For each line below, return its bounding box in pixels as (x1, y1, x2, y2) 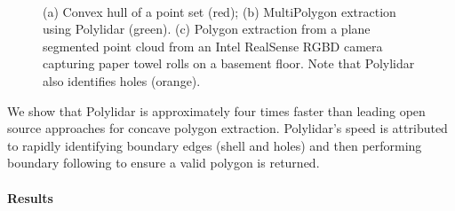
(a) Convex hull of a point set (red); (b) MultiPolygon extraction (43, 2, 396, 20)
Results (7, 188, 53, 207)
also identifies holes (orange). (43, 71, 201, 90)
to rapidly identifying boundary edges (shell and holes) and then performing (7, 136, 422, 154)
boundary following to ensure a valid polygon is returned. (7, 153, 320, 172)
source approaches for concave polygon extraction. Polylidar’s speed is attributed (7, 119, 448, 137)
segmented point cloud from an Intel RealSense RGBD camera (43, 36, 383, 55)
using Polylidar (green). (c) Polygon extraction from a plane (43, 20, 371, 38)
